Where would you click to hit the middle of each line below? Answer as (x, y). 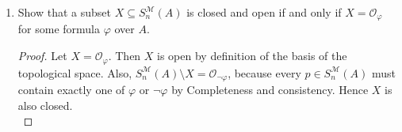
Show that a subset (65, 12)
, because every (264, 72)
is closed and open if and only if (264, 12)
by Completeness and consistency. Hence (270, 89)
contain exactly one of (71, 89)
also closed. (45, 105)
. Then (124, 56)
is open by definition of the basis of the (252, 56)
